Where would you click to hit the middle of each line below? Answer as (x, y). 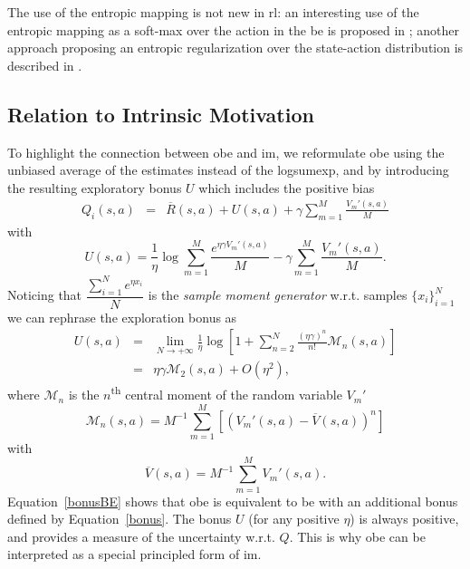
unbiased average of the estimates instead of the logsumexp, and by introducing (228, 170)
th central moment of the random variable (226, 393)
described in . (45, 65)
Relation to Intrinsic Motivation (161, 114)
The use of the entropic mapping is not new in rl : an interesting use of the (213, 12)
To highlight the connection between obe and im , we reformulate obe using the (226, 152)
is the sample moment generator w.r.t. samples (278, 295)
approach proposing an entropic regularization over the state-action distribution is (235, 48)
